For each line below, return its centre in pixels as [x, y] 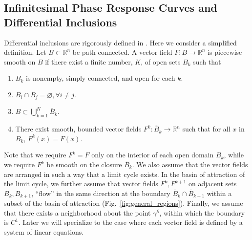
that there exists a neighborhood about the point [77, 212]
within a [219, 193]
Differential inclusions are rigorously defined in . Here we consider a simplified [120, 42]
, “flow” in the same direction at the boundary [101, 193]
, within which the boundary [202, 212]
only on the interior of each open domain [153, 155]
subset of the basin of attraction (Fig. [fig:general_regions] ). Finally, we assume [124, 203]
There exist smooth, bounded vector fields [78, 129]
